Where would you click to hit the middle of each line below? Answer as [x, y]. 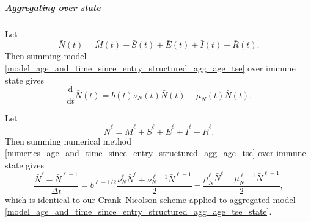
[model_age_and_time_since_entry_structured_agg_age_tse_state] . [138, 211]
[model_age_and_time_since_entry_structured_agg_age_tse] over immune [150, 67]
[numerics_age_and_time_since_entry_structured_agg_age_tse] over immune [155, 153]
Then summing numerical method [68, 141]
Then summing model [46, 56]
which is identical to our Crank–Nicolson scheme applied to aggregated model [150, 199]
